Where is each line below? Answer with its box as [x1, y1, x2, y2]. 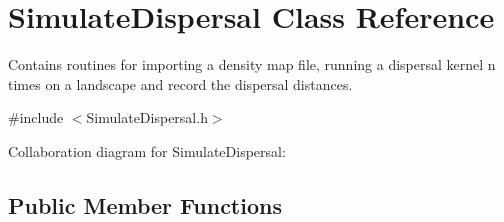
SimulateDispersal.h [86, 107, 208, 128]
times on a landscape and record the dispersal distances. [8, 73, 353, 94]
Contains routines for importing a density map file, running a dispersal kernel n [8, 54, 496, 75]
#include [8, 107, 64, 128]
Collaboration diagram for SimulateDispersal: [8, 140, 286, 161]
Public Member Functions [8, 189, 282, 220]
